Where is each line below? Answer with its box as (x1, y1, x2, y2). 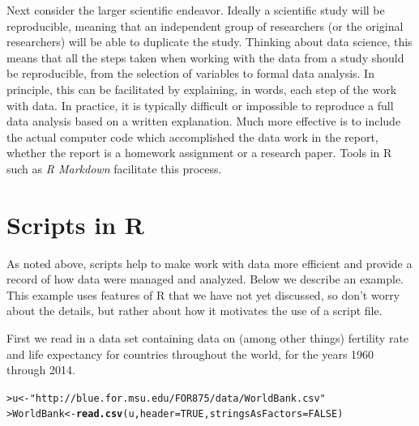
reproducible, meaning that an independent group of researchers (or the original (6, 17, 404, 34)
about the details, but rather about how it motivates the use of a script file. (6, 302, 383, 319)
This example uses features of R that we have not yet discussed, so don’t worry (6, 286, 400, 303)
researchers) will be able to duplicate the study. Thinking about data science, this (6, 33, 413, 50)
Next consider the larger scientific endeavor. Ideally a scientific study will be (6, 2, 385, 18)
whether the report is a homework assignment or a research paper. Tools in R (6, 144, 392, 161)
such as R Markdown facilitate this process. (6, 160, 222, 177)
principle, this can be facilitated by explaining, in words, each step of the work (6, 80, 397, 97)
